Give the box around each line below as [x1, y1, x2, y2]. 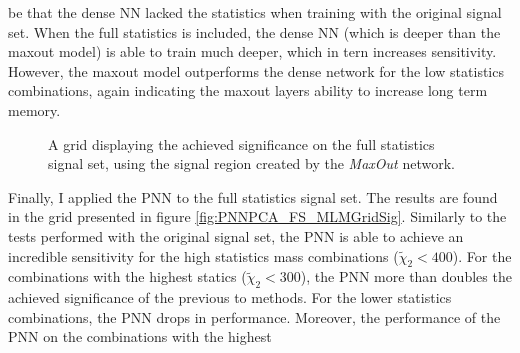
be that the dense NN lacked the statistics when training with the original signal [8, 2, 502, 22]
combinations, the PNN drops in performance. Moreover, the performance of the [8, 306, 501, 327]
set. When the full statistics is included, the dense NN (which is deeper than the [8, 21, 501, 42]
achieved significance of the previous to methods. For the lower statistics [8, 287, 452, 308]
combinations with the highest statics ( [8, 266, 247, 287]
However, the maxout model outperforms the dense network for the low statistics [8, 60, 504, 81]
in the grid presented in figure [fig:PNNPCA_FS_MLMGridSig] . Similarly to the [8, 206, 507, 227]
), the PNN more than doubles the [300, 266, 512, 287]
